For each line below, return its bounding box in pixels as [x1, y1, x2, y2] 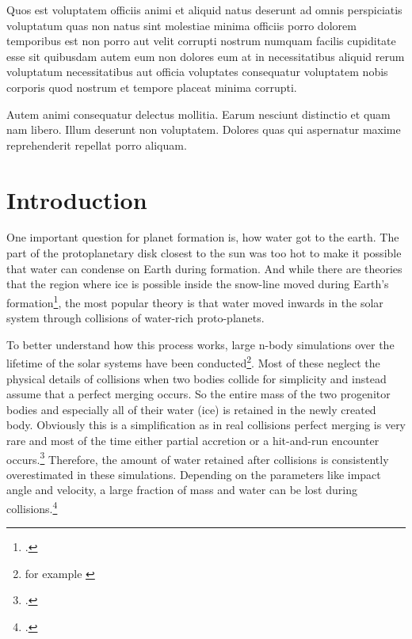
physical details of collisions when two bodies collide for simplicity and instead [6, 370, 387, 386]
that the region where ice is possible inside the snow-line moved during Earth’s [6, 276, 389, 292]
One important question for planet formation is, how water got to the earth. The [6, 229, 399, 245]
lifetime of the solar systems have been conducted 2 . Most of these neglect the [6, 352, 380, 371]
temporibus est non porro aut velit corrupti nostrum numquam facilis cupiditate [6, 32, 396, 49]
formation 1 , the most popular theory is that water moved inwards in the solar [6, 291, 383, 310]
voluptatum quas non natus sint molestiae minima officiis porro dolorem [6, 17, 357, 33]
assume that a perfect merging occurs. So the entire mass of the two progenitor [6, 386, 391, 402]
